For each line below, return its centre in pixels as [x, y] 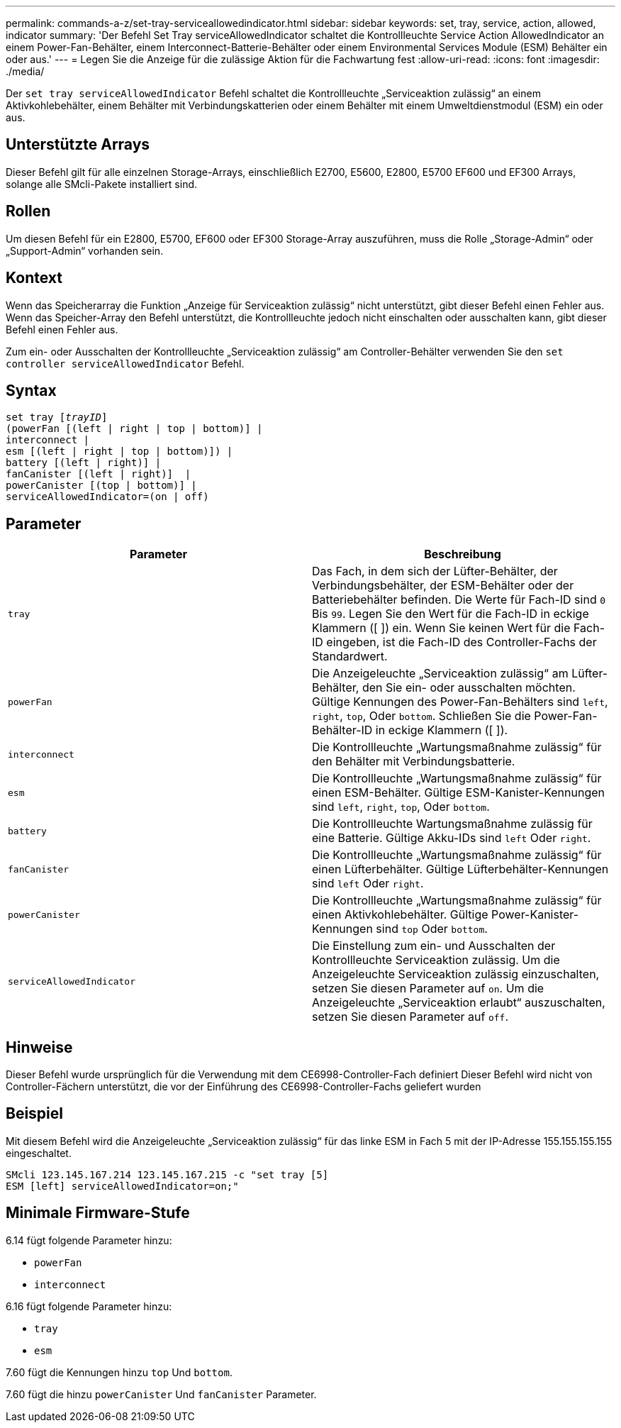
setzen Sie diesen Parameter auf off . [410, 1017]
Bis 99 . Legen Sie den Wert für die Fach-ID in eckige [451, 614]
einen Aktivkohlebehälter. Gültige [400, 915]
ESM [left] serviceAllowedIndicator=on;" [122, 1186]
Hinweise [39, 1047]
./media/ [25, 71]
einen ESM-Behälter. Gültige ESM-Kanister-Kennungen [458, 793]
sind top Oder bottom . [432, 929]
